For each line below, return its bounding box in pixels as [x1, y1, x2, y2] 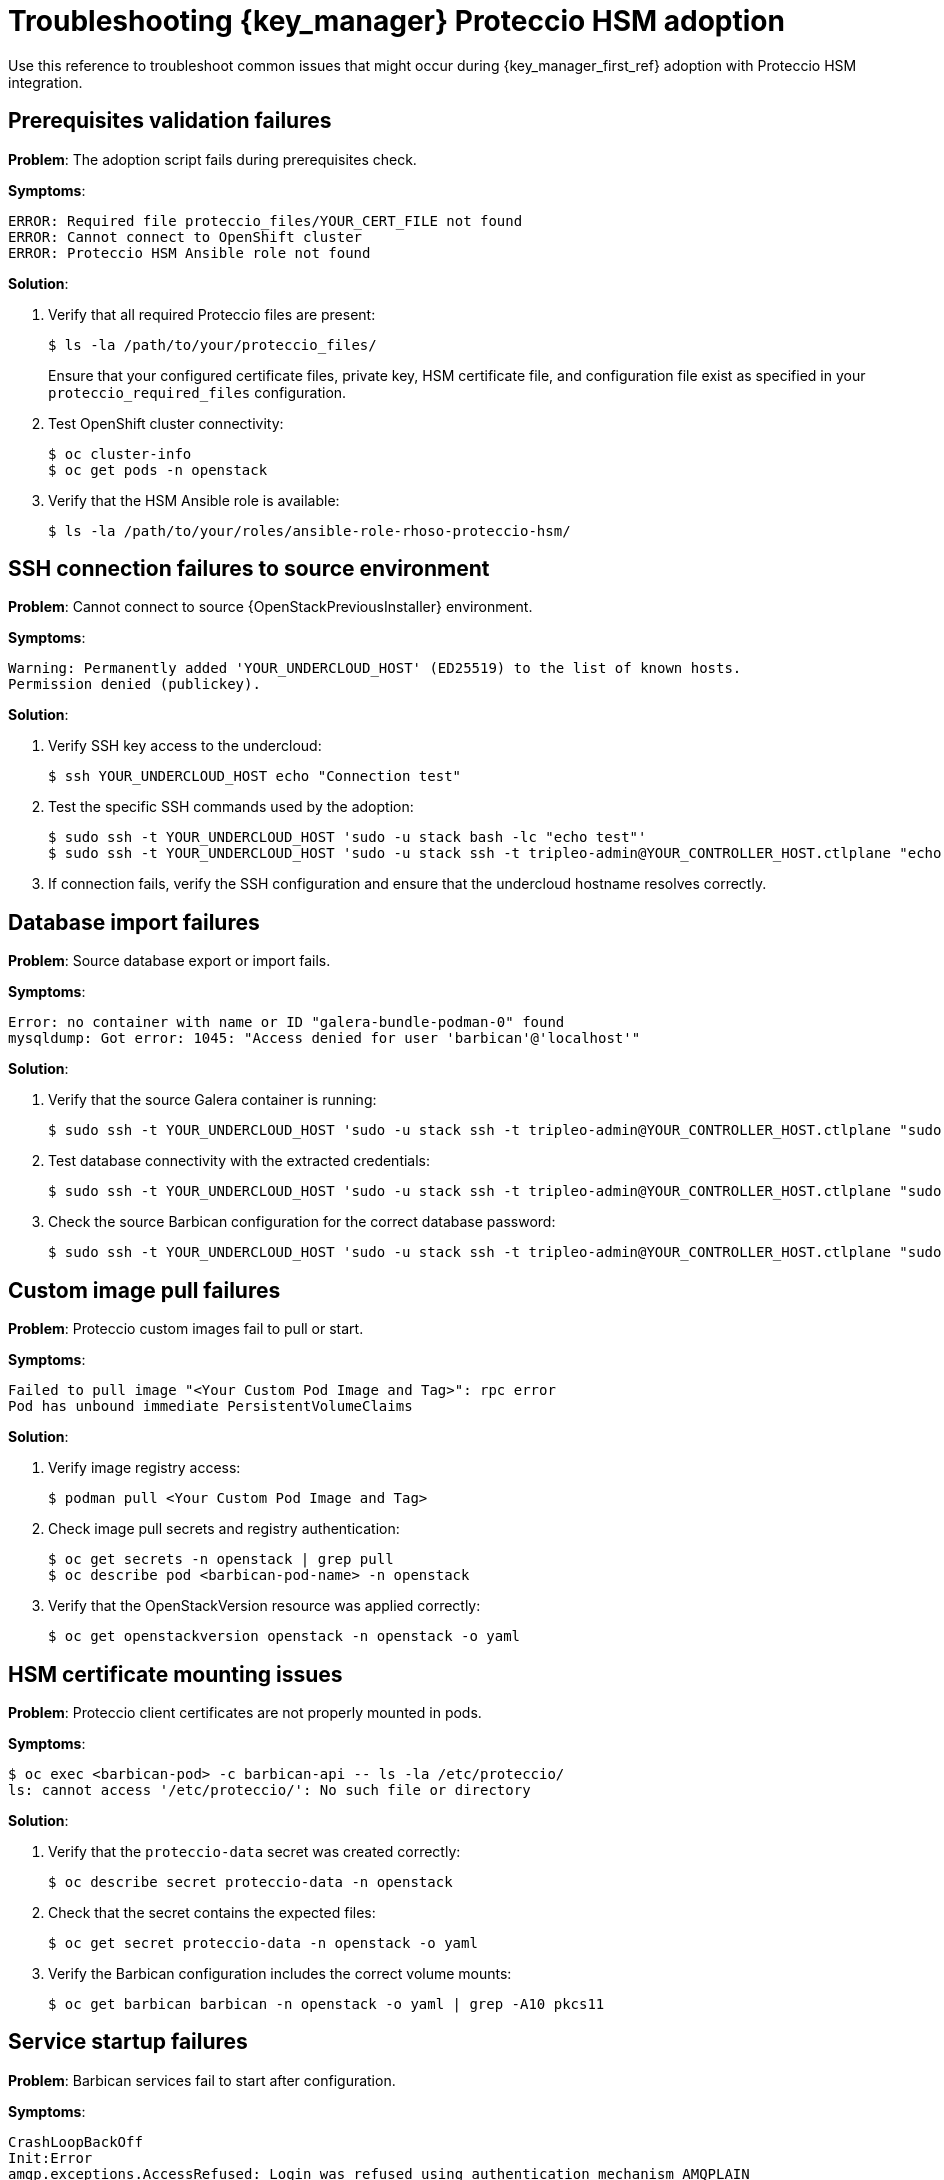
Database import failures [8, 909, 260, 935]
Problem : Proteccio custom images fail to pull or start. [8, 1320, 364, 1338]
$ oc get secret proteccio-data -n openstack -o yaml [48, 1934, 478, 1951]
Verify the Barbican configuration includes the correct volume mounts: [48, 1964, 512, 1982]
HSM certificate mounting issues [8, 1661, 343, 1687]
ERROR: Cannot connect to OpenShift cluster [8, 228, 363, 245]
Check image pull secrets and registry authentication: [48, 1520, 400, 1538]
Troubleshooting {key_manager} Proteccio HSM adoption [8, 4, 785, 38]
